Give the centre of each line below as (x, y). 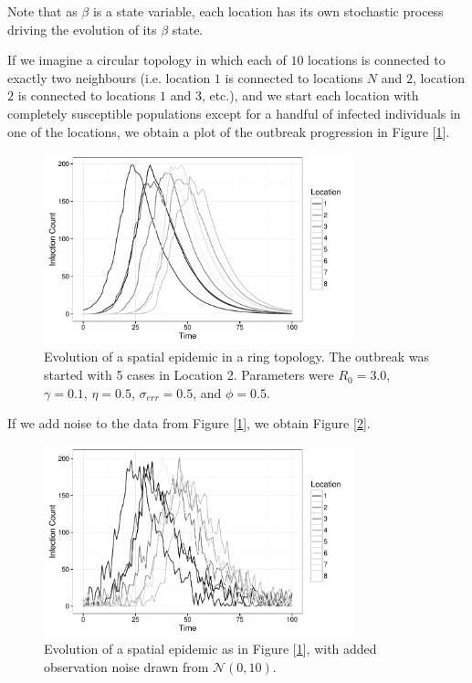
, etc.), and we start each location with (310, 95)
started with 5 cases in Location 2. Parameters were (189, 375)
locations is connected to (377, 60)
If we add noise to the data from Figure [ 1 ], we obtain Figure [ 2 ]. (189, 423)
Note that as (42, 11)
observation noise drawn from (126, 666)
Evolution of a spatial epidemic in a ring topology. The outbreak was (237, 357)
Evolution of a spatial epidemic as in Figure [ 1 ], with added (210, 649)
